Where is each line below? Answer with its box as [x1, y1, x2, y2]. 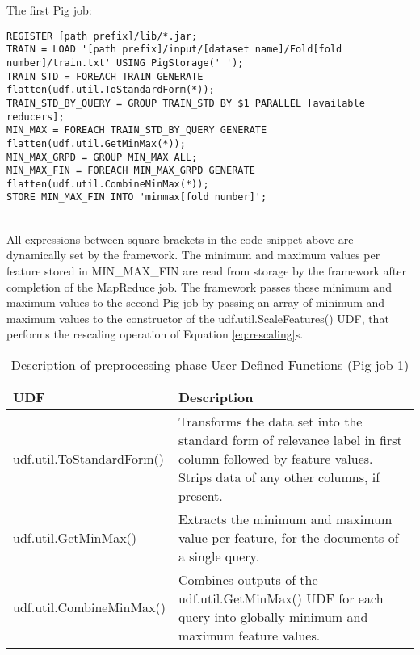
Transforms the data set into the [178, 411, 363, 430]
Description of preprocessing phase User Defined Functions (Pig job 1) [10, 355, 409, 374]
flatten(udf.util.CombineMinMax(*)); [6, 178, 209, 190]
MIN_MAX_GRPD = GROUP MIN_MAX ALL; [6, 151, 198, 163]
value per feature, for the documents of [178, 527, 399, 547]
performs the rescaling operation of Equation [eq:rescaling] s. [6, 325, 304, 342]
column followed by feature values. [178, 448, 373, 468]
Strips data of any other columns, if [178, 467, 380, 486]
